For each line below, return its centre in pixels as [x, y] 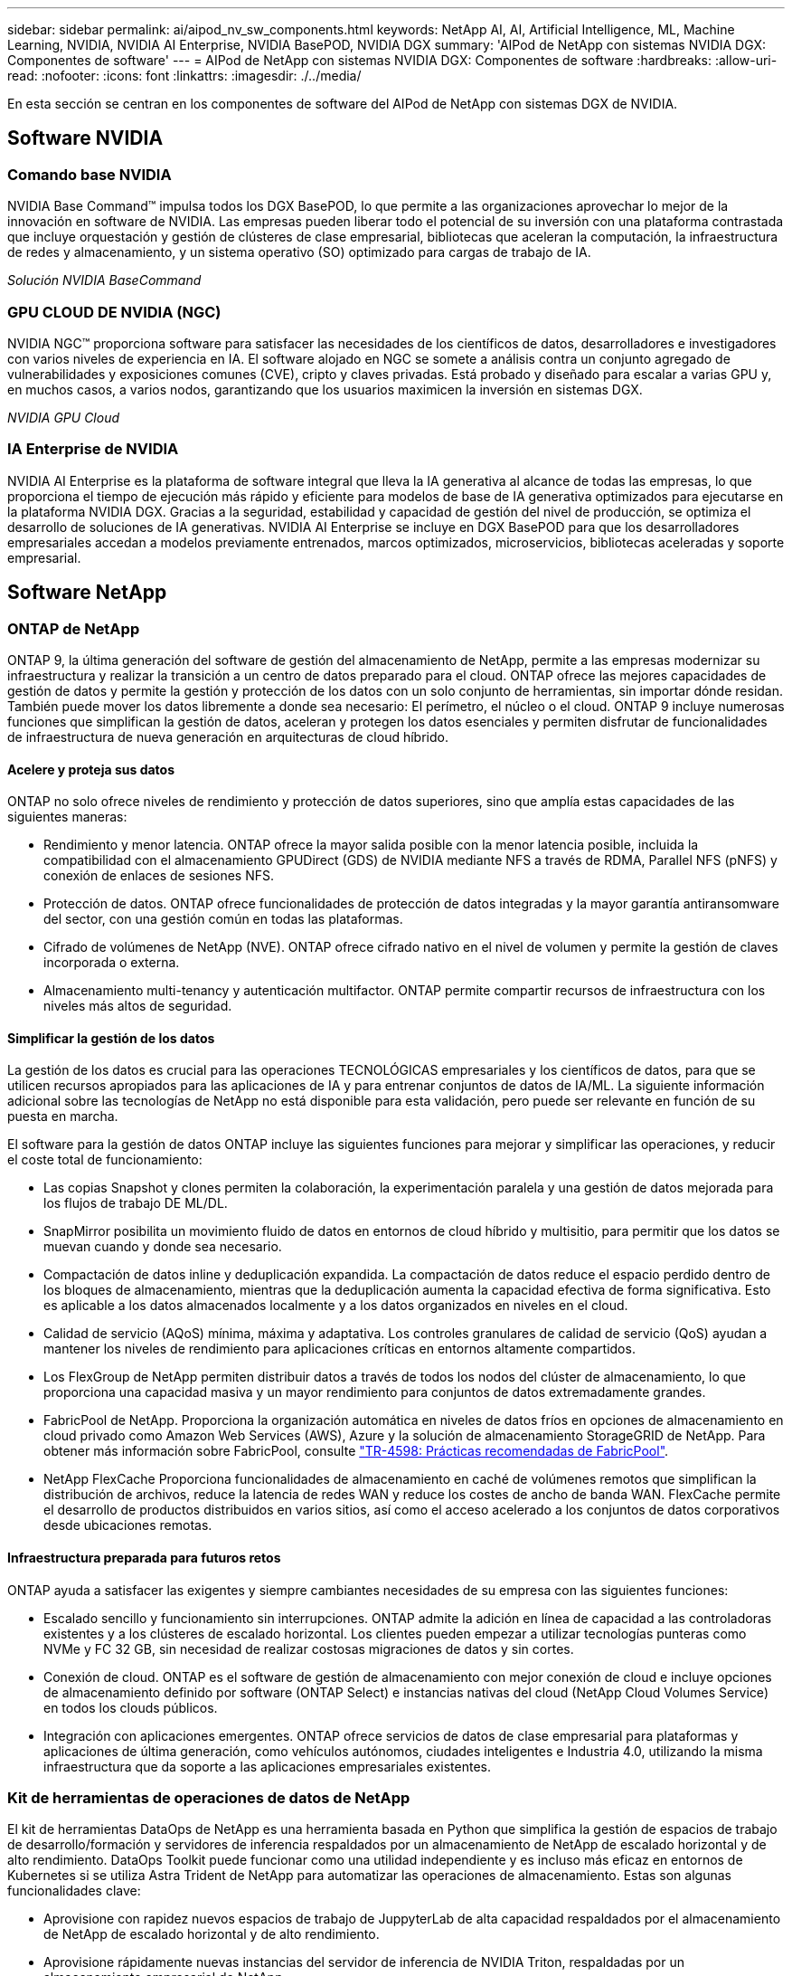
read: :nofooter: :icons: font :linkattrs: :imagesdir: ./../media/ [184, 76]
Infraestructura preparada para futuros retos [144, 1557]
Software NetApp [87, 593]
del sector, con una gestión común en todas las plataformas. [223, 919]
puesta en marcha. [63, 1116]
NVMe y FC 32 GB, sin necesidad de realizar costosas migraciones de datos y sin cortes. [309, 1648]
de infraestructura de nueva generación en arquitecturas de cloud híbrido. [228, 736]
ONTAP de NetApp [74, 628]
